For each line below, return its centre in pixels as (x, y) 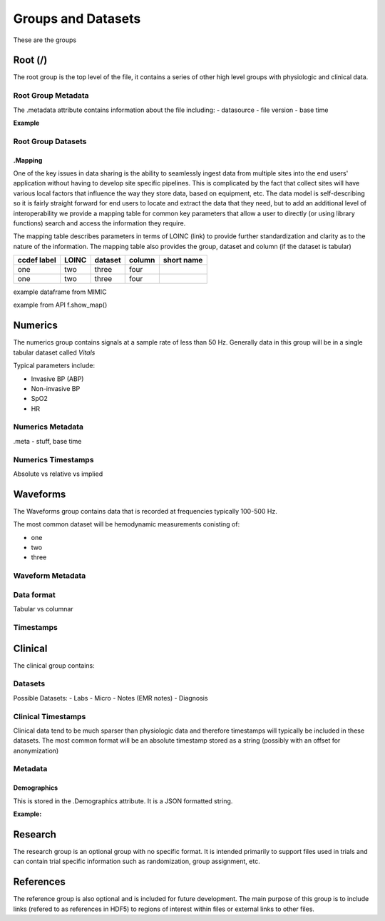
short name (183, 260)
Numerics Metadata (48, 427)
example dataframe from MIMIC (60, 292)
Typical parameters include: (54, 366)
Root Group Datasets (50, 141)
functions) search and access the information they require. (99, 223)
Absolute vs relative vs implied (58, 474)
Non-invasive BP (56, 388)
